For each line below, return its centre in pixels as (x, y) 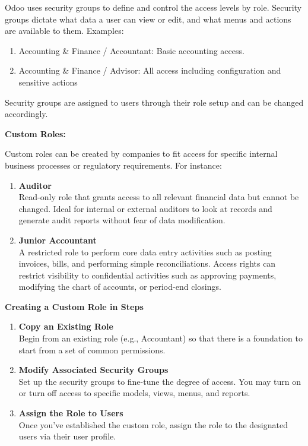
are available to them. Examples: (64, 31)
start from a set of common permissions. (92, 349)
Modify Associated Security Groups (93, 370)
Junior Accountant (58, 240)
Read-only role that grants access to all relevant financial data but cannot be (159, 197)
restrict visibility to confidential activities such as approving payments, (147, 275)
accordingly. (26, 114)
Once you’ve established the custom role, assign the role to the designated (153, 424)
